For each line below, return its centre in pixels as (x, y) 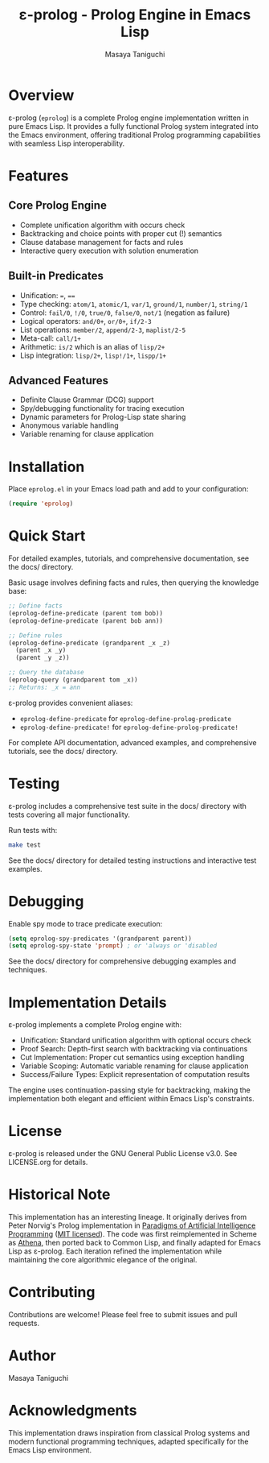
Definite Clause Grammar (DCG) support (87, 400)
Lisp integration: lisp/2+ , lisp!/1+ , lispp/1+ (93, 355)
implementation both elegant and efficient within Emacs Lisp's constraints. (131, 1099)
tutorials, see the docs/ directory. (63, 751)
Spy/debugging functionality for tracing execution (102, 408)
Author (32, 1356)
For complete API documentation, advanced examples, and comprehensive (132, 742)
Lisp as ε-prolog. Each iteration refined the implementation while (115, 1251)
